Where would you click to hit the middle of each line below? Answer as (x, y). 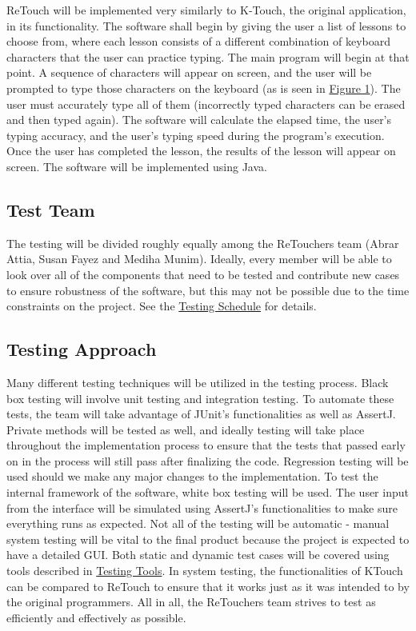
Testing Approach (82, 349)
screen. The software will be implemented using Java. (137, 166)
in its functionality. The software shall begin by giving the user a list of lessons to (206, 25)
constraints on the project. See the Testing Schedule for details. (162, 306)
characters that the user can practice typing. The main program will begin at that (208, 56)
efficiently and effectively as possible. (96, 617)
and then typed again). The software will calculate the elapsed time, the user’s (199, 120)
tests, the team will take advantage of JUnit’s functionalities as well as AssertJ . (201, 414)
